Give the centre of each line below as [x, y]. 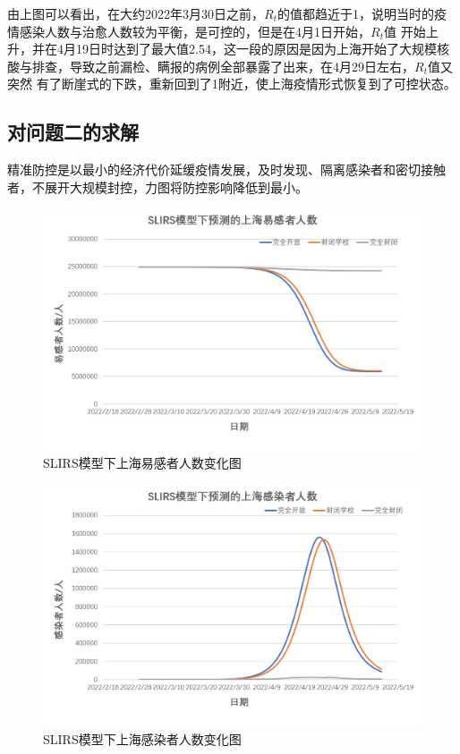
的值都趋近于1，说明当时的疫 [362, 13]
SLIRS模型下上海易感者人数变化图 [142, 463]
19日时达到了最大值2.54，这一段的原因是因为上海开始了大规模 [256, 49]
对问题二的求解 [73, 132]
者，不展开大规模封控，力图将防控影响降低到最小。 [158, 186]
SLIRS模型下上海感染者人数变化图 [142, 738]
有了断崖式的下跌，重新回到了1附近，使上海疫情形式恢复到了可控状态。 [246, 84]
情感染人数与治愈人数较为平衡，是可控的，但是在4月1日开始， [189, 31]
